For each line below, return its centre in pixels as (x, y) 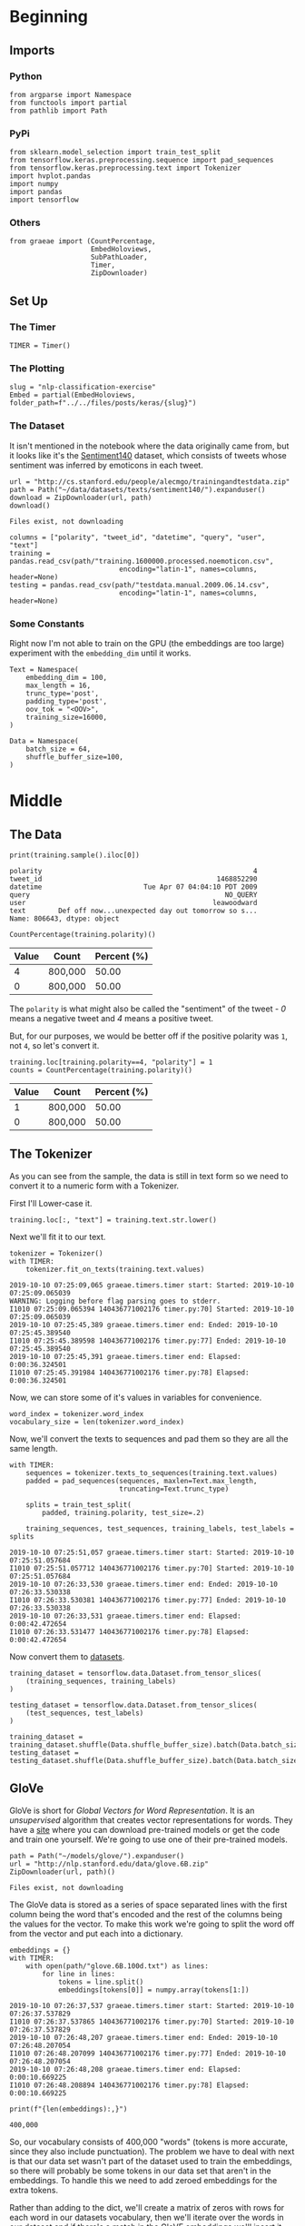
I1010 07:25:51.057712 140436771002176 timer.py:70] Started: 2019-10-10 (152, 1568)
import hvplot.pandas (50, 176)
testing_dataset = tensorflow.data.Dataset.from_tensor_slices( (133, 1705)
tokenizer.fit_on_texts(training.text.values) (115, 1269)
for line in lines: (79, 1974)
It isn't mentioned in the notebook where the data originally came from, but (149, 446)
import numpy (34, 184)
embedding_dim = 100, (66, 678)
